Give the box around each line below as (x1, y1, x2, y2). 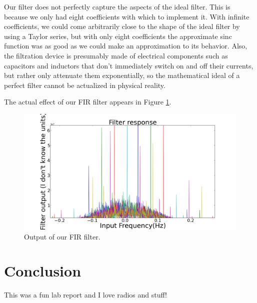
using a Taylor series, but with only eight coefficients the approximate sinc (4, 30, 232, 41)
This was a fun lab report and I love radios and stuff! (4, 289, 167, 300)
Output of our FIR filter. (24, 231, 100, 241)
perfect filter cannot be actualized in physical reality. (4, 79, 165, 90)
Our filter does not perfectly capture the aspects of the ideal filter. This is (4, 1, 230, 11)
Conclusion (4, 260, 81, 281)
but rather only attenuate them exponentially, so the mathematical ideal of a (4, 70, 240, 80)
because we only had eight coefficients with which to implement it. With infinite (4, 11, 249, 21)
